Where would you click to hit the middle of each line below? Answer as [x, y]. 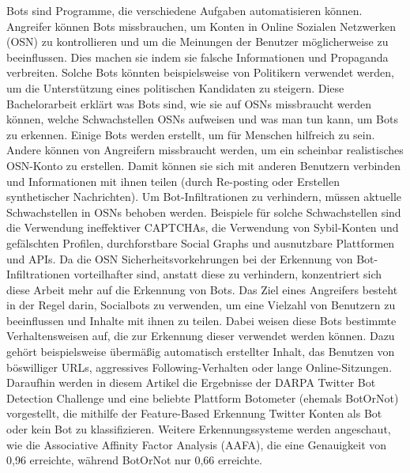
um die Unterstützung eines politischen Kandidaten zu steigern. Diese [175, 87]
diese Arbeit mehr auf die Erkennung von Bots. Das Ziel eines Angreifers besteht [202, 289]
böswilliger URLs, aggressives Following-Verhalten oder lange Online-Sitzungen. [199, 367]
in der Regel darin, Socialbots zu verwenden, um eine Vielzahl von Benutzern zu [201, 305]
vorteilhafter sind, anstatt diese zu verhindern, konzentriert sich [228, 274]
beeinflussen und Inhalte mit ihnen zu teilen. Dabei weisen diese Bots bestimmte [201, 320]
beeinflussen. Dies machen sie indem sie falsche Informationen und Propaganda [197, 57]
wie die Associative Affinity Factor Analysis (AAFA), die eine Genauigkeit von [197, 444]
